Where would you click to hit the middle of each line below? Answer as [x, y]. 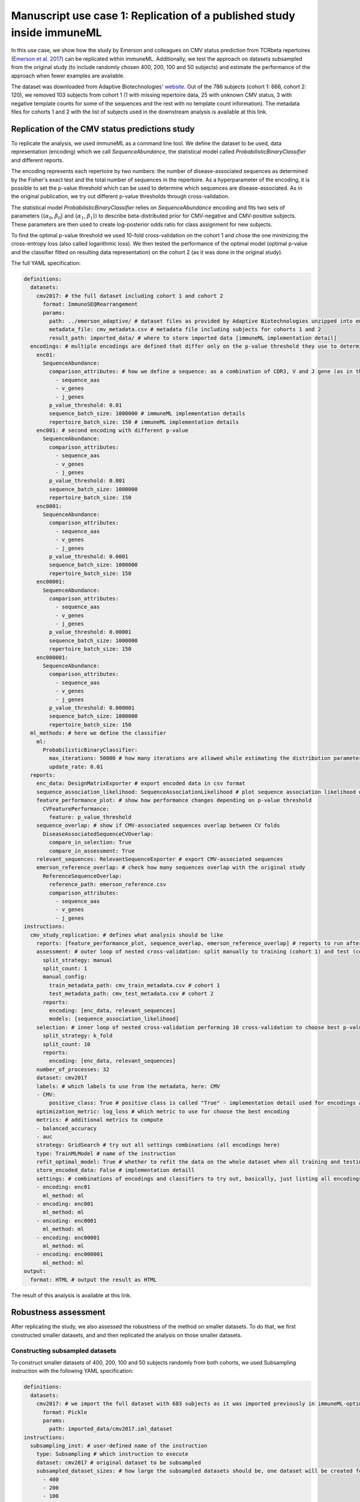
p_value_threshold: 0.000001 [92, 708]
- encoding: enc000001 [70, 1254]
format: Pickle [65, 1412]
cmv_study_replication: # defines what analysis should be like [127, 935]
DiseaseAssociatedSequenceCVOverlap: [98, 834]
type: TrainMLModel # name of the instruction [106, 1153]
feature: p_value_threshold [90, 817]
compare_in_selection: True [90, 842]
